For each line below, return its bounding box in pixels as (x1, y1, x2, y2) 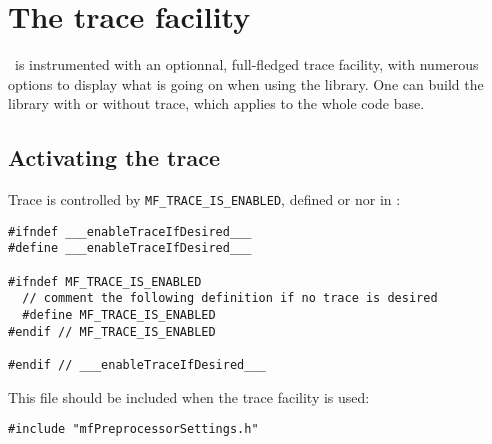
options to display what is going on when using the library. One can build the (8, 73, 484, 94)
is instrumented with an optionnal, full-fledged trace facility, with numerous (14, 54, 479, 75)
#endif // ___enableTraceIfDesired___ (8, 358, 266, 373)
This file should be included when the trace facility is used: (8, 386, 370, 407)
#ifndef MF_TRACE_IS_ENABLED (8, 274, 202, 289)
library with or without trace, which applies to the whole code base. (8, 93, 425, 114)
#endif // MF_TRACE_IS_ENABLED (8, 324, 216, 339)
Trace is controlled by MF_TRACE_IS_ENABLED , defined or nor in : (8, 189, 401, 210)
